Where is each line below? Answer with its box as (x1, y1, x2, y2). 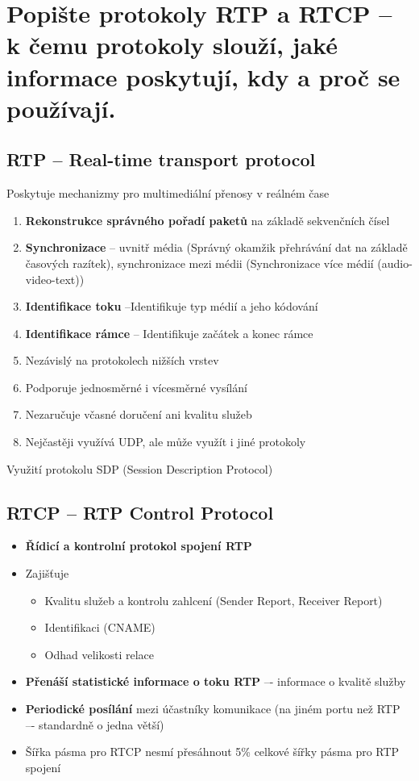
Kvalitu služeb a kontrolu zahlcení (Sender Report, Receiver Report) (44, 591, 383, 608)
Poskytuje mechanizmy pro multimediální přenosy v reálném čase (6, 185, 330, 202)
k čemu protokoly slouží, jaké (6, 28, 338, 61)
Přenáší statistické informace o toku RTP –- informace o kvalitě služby (25, 673, 406, 690)
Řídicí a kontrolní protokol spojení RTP (25, 537, 252, 554)
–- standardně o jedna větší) (25, 716, 164, 733)
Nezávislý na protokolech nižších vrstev (25, 352, 219, 369)
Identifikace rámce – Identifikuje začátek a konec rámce (25, 324, 313, 341)
